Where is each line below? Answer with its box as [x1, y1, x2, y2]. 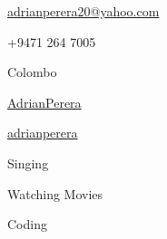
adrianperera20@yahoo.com [7, 2, 160, 20]
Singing [7, 153, 49, 172]
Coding [7, 215, 47, 234]
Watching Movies [7, 184, 103, 203]
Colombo [7, 62, 57, 81]
